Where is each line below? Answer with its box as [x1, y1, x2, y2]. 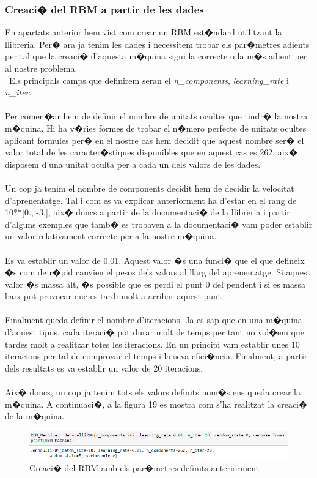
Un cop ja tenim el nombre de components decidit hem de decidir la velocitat [5, 181, 294, 194]
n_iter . [5, 86, 32, 99]
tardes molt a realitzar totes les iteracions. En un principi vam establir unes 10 [5, 337, 300, 350]
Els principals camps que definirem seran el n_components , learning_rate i [9, 73, 289, 86]
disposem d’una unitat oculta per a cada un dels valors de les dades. [5, 157, 261, 170]
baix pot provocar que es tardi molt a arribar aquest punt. [5, 289, 224, 302]
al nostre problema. [5, 62, 78, 74]
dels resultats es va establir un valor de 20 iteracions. [5, 361, 203, 374]
